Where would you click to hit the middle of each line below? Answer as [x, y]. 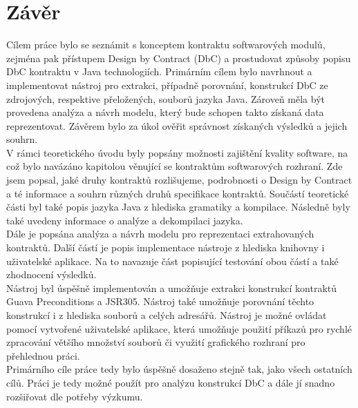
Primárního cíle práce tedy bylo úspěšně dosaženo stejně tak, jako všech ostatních [179, 369]
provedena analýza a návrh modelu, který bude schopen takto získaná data [165, 112]
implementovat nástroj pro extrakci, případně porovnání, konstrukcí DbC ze [167, 85]
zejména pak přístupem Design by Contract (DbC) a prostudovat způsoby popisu [179, 58]
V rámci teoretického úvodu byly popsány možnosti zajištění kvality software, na [177, 152]
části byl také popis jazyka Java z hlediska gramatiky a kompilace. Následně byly [178, 207]
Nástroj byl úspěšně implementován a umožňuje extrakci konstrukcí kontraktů [172, 288]
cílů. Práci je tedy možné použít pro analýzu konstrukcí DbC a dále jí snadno [171, 382]
